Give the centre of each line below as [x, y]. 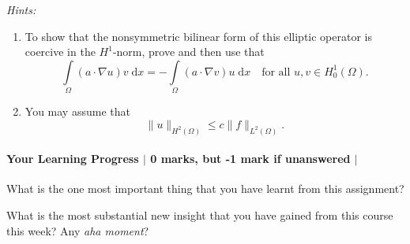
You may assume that [77, 111]
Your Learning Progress [73, 159]
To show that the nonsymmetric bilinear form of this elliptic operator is [198, 36]
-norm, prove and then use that [188, 52]
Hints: [21, 9]
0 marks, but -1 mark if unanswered [250, 159]
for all [276, 72]
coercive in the [60, 52]
